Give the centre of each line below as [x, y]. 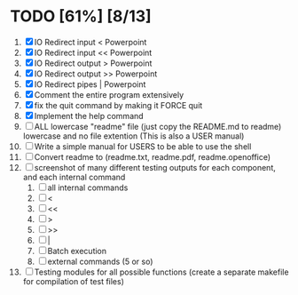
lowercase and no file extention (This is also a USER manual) [133, 136]
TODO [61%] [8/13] [81, 16]
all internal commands [88, 187]
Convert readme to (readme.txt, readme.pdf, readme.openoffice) [153, 156]
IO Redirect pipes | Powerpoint [90, 84]
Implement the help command [89, 116]
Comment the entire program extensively [109, 94]
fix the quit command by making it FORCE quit [118, 105]
